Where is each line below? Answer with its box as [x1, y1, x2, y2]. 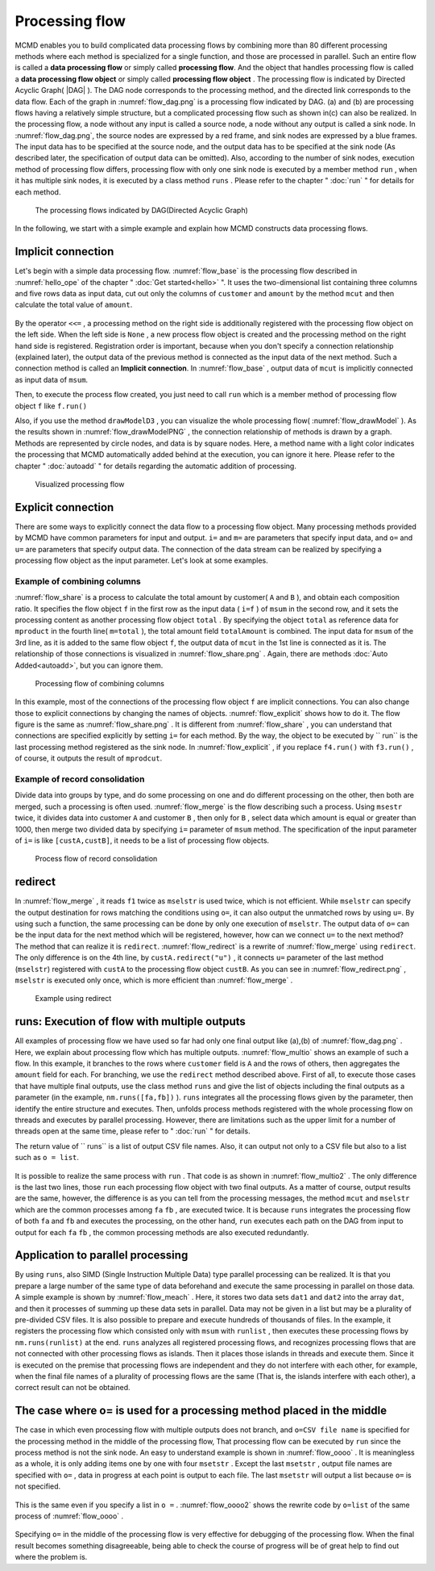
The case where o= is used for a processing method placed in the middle [14, 1404, 387, 1418]
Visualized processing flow [35, 479, 125, 488]
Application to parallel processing [14, 1248, 188, 1263]
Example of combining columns [14, 576, 141, 587]
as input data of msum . [14, 375, 89, 384]
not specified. [14, 1481, 61, 1491]
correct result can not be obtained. [14, 1383, 130, 1393]
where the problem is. [14, 1552, 88, 1562]
